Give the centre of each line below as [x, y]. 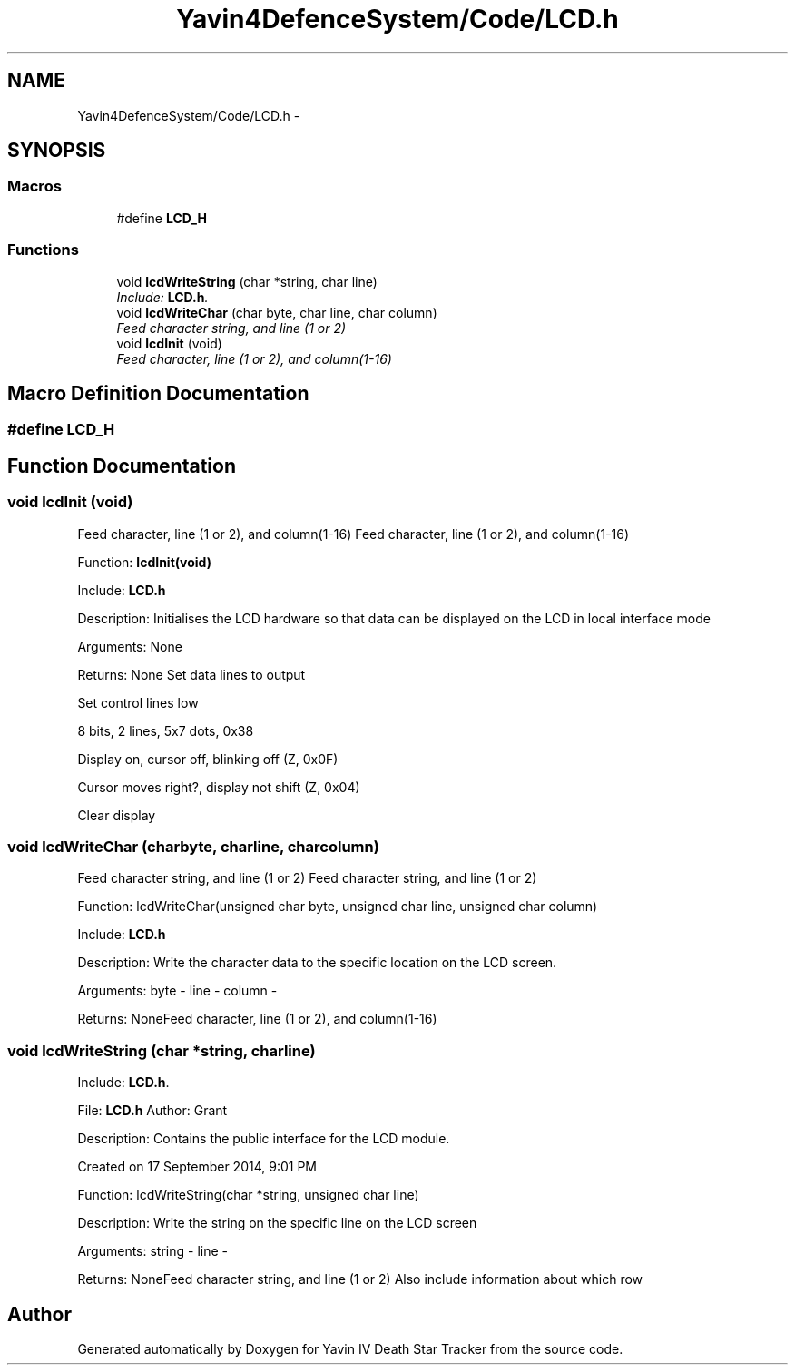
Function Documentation [122, 465]
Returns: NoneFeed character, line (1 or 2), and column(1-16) [257, 1019]
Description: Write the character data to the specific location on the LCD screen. [317, 963]
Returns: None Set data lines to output [191, 674]
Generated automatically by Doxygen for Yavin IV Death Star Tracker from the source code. [350, 1348]
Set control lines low [138, 702]
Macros [34, 186]
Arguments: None [130, 646]
